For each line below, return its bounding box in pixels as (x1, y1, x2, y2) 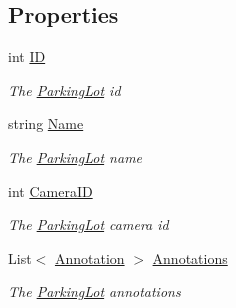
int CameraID (8, 180, 93, 201)
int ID (8, 46, 46, 67)
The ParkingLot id (8, 79, 121, 100)
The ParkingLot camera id (8, 214, 169, 235)
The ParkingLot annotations (8, 281, 181, 302)
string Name (8, 113, 84, 134)
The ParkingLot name (8, 146, 143, 167)
